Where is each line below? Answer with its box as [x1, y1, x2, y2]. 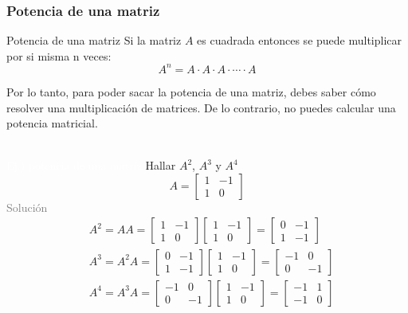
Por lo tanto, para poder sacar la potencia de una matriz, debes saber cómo [6, 83, 376, 100]
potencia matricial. [6, 115, 98, 131]
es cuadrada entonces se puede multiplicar [197, 32, 402, 49]
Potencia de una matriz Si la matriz [6, 32, 182, 49]
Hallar [145, 157, 176, 174]
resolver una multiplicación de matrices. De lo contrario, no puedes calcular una [6, 99, 396, 115]
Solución [6, 198, 48, 215]
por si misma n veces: [6, 47, 112, 64]
